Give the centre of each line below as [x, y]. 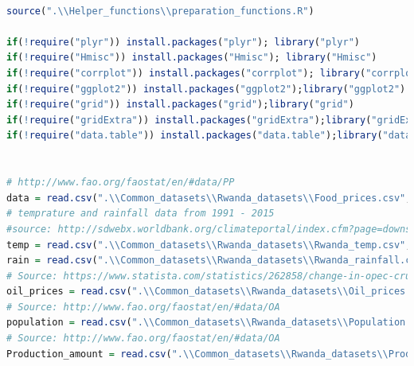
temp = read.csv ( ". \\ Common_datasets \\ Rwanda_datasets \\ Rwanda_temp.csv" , [209, 245]
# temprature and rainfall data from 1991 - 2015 [141, 214]
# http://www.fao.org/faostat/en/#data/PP [121, 183]
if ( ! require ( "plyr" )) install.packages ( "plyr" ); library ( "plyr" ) [183, 42]
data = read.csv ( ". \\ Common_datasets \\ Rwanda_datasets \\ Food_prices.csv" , [209, 198]
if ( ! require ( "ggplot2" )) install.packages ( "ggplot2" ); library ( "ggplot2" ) [206, 89]
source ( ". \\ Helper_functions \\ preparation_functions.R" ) [160, 11]
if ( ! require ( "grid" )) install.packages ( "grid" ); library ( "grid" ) [180, 105]
